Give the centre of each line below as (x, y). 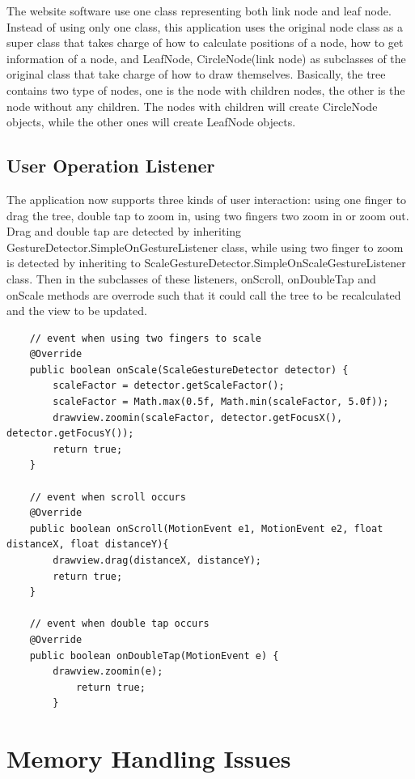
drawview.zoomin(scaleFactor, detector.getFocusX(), (198, 417)
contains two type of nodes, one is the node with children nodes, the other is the (206, 89)
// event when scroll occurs (108, 497)
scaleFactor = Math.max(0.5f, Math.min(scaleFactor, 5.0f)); (221, 402)
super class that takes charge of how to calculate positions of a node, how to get (205, 43)
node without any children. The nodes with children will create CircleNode (192, 106)
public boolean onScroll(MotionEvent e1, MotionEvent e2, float (206, 528)
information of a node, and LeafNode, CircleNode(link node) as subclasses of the (206, 58)
